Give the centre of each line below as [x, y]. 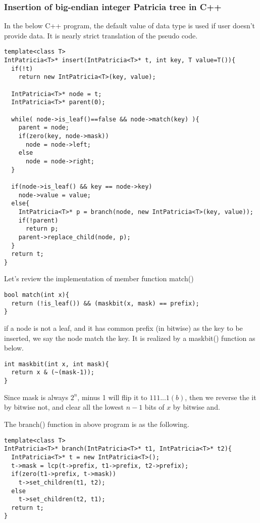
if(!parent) [38, 220]
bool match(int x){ [37, 295]
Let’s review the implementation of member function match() [99, 278]
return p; [42, 229]
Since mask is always [36, 397]
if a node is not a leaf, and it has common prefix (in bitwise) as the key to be [123, 328]
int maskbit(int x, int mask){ [57, 364]
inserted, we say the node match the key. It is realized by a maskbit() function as [130, 338]
